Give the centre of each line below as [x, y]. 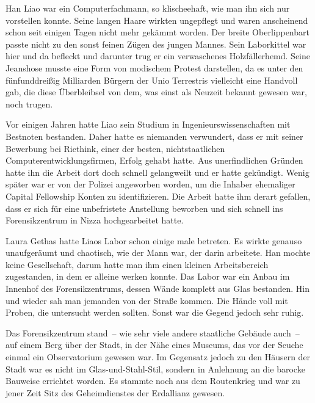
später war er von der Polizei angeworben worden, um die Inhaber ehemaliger [150, 184]
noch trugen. [29, 103]
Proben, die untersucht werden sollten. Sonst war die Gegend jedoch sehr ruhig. [155, 312]
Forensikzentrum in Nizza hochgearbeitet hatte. [95, 220]
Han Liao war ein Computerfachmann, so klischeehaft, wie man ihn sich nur [148, 8]
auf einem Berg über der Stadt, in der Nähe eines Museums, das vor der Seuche [154, 345]
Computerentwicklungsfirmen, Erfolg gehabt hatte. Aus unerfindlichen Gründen [154, 160]
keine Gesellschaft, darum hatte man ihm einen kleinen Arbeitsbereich [137, 264]
